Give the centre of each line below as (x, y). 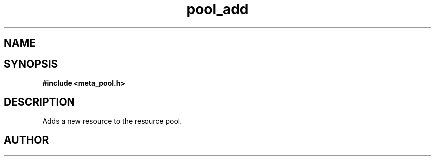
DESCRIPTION (39, 102)
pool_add (217, 9)
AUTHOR (27, 140)
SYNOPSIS (31, 64)
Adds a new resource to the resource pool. (112, 121)
